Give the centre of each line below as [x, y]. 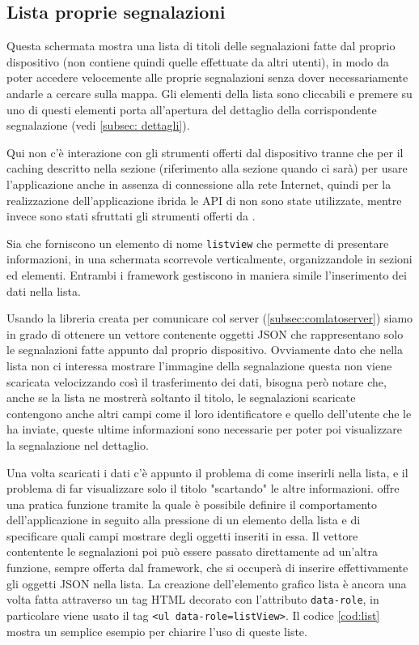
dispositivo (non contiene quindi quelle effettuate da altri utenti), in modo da [198, 61]
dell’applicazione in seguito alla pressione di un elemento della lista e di [184, 520]
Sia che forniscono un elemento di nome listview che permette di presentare [198, 243]
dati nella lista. [44, 290]
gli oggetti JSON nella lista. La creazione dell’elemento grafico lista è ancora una [207, 583]
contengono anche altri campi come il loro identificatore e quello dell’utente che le [209, 413]
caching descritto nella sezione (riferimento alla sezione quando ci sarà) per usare [207, 168]
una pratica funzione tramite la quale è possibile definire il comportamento [192, 504]
